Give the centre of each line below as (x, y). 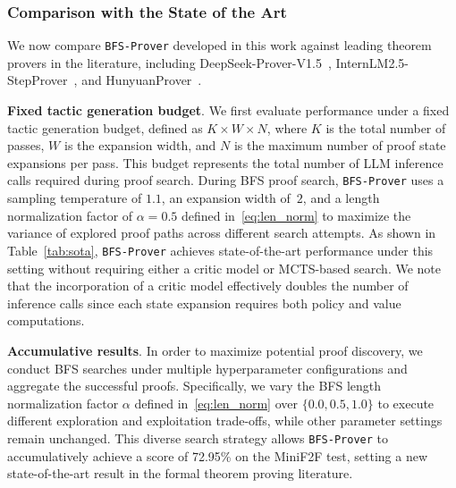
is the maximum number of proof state (340, 145)
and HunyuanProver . (142, 80)
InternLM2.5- (372, 62)
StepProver (38, 80)
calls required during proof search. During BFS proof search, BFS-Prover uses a (226, 180)
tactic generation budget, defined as (105, 127)
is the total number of (386, 127)
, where (287, 127)
